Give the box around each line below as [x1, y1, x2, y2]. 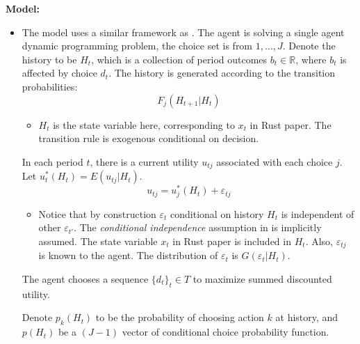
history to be [22, 52, 77, 66]
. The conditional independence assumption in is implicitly [74, 220, 322, 235]
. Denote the [282, 38, 336, 53]
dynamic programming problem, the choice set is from [22, 38, 253, 53]
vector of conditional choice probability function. [122, 325, 329, 339]
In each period [22, 154, 83, 169]
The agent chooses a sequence [22, 271, 149, 286]
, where [295, 52, 327, 66]
